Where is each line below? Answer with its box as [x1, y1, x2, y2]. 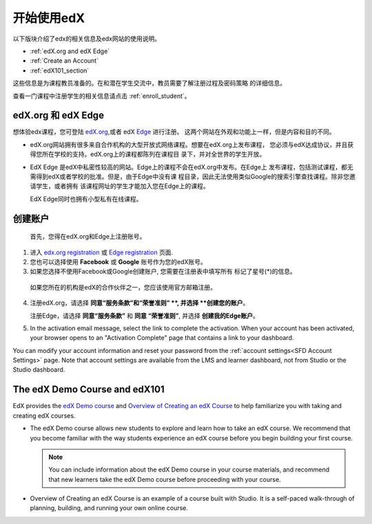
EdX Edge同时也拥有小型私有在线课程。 [30, 194, 143, 203]
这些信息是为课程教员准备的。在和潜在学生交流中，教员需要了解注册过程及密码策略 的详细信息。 [12, 79, 286, 88]
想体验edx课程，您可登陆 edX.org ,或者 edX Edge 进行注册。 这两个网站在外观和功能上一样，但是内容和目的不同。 [12, 128, 335, 136]
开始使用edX [12, 10, 85, 26]
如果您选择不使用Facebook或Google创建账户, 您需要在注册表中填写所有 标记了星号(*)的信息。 [30, 268, 296, 276]
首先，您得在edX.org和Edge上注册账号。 [30, 232, 146, 241]
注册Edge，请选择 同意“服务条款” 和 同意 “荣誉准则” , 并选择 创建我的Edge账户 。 [30, 311, 260, 320]
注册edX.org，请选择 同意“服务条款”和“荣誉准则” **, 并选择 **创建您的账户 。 [30, 299, 249, 307]
